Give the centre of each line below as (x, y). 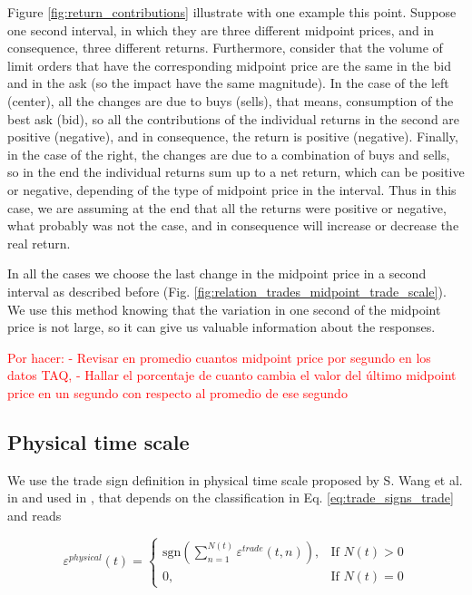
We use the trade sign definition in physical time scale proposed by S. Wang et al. (235, 479)
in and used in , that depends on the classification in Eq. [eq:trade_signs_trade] (231, 497)
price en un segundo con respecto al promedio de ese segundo (177, 392)
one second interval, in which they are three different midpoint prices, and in (221, 29)
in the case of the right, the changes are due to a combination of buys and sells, (229, 154)
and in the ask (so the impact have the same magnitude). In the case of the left (228, 83)
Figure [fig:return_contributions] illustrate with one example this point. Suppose (232, 12)
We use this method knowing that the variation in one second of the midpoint (224, 309)
